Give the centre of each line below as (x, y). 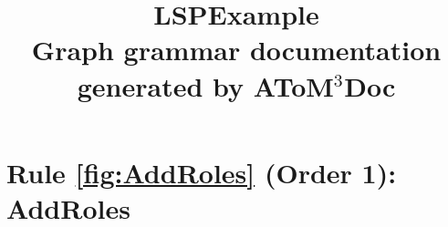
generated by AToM (205, 85)
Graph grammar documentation (236, 50)
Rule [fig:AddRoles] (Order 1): (202, 172)
